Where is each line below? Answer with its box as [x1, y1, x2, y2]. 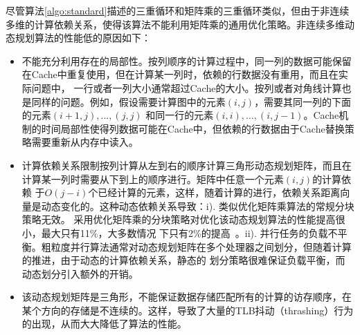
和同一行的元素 [145, 108, 214, 122]
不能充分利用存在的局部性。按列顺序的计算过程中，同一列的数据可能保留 [21, 53, 352, 68]
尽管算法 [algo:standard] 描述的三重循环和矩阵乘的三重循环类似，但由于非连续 [6, 3, 350, 17]
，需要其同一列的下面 [254, 94, 352, 108]
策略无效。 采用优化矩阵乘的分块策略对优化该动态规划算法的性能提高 [21, 212, 336, 227]
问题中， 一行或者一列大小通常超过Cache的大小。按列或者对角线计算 [31, 80, 342, 95]
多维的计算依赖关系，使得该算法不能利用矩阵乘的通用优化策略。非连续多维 [6, 17, 345, 31]
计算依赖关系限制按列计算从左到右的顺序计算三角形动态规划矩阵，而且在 [21, 157, 352, 172]
